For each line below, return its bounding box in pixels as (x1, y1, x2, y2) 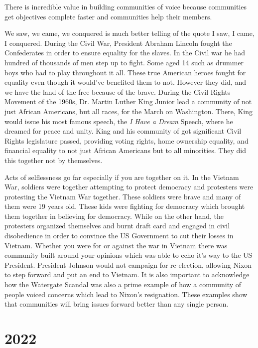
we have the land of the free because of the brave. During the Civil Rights (4, 86, 231, 97)
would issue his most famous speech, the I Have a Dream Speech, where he (4, 116, 233, 126)
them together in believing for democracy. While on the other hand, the (4, 210, 224, 221)
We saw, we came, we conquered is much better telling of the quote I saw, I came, (4, 28, 255, 38)
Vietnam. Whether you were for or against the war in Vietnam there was (4, 240, 228, 250)
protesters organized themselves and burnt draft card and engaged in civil (4, 220, 230, 231)
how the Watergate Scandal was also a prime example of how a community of (4, 279, 242, 290)
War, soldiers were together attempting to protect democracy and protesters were (4, 181, 254, 192)
